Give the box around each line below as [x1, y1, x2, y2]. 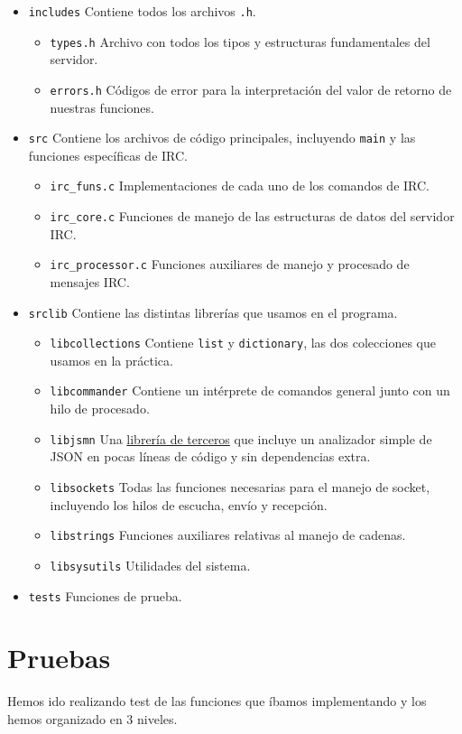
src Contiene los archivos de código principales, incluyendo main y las [28, 128, 416, 147]
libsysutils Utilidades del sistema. [50, 555, 251, 574]
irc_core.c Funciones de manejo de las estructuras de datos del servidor [50, 207, 455, 226]
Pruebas [7, 639, 111, 676]
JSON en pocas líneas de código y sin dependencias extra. [50, 447, 371, 466]
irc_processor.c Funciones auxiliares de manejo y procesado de [50, 255, 410, 274]
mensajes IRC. [50, 272, 130, 291]
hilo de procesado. [50, 399, 150, 418]
